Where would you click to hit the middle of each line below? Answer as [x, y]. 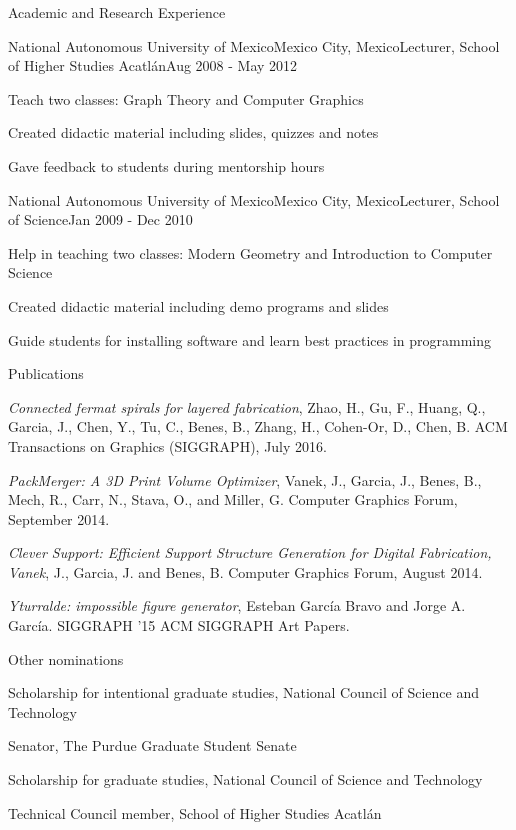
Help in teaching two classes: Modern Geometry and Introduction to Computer [250, 252]
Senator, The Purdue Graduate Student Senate [152, 745]
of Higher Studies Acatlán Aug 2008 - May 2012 [153, 65]
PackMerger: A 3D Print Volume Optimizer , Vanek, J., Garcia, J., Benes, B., [245, 479]
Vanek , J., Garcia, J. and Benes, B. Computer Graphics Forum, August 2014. [245, 571]
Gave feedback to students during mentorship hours [166, 165]
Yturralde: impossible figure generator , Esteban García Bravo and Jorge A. [237, 605]
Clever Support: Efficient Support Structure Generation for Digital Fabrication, [250, 552]
